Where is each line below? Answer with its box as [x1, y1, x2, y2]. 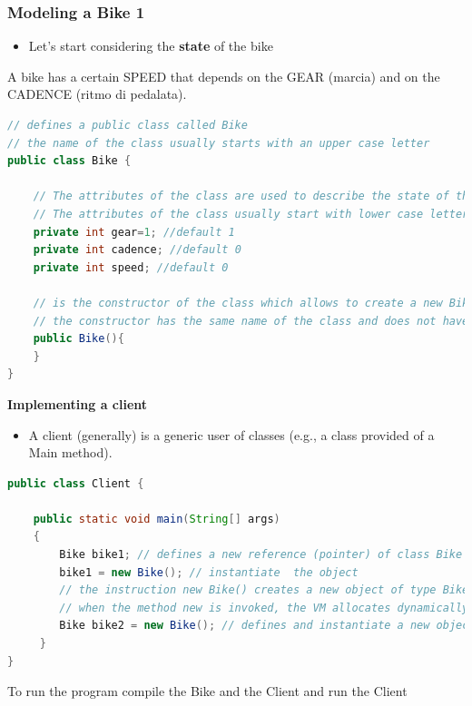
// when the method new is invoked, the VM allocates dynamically [59, 601, 469, 614]
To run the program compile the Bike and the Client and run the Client [7, 681, 408, 701]
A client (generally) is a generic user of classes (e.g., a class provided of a [28, 425, 435, 444]
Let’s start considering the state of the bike [28, 36, 273, 55]
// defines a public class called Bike [7, 119, 248, 132]
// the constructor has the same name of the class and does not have [33, 314, 469, 328]
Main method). [28, 443, 113, 462]
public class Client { [7, 476, 144, 490]
